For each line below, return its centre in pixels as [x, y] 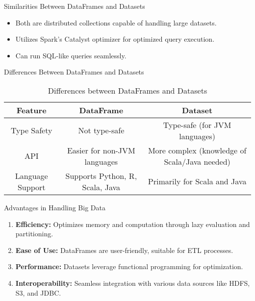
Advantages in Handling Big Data [55, 207]
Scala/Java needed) [197, 161]
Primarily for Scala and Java [197, 181]
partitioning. [34, 234]
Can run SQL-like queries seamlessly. [71, 55]
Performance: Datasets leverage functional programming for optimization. [129, 266]
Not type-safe [101, 130]
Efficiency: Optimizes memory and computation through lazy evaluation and [133, 224]
